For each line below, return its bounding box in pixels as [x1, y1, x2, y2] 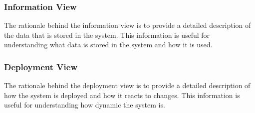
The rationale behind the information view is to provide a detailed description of [4, 20, 251, 30]
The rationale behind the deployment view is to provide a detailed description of [4, 80, 251, 91]
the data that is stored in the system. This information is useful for [4, 29, 210, 40]
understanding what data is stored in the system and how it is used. [4, 39, 213, 50]
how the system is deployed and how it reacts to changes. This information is [4, 90, 240, 100]
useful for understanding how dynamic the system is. [4, 100, 165, 110]
